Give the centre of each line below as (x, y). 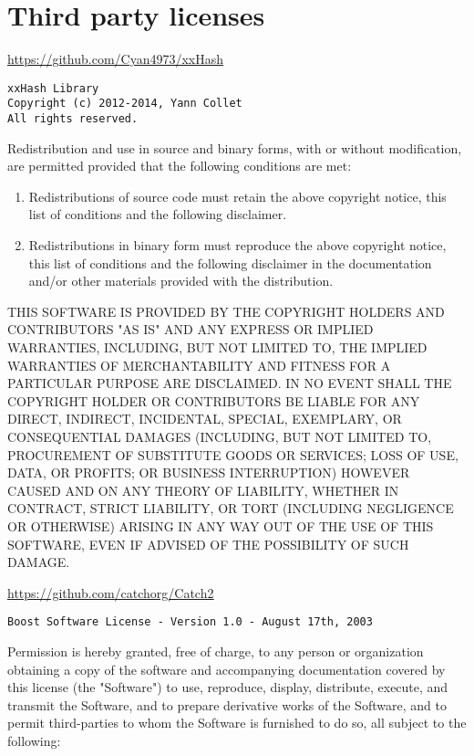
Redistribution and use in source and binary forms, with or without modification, (235, 147)
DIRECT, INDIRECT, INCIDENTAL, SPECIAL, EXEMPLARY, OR (205, 419)
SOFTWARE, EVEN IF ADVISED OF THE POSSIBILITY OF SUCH (208, 544)
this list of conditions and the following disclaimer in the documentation (230, 262)
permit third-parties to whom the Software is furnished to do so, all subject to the (237, 723)
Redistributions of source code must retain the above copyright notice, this (237, 196)
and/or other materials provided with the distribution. (181, 281)
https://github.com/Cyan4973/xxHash (116, 59)
